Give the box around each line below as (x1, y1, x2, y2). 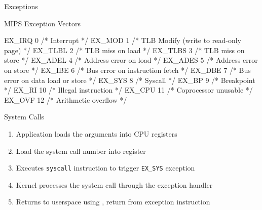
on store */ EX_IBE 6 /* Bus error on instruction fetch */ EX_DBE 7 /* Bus (4, 64, 251, 75)
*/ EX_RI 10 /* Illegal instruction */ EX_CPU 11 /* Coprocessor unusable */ (4, 85, 253, 95)
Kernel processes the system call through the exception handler (16, 179, 213, 190)
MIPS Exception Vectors (4, 18, 81, 28)
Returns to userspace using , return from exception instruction (16, 196, 210, 207)
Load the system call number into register (16, 145, 146, 156)
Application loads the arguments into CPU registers (16, 128, 177, 139)
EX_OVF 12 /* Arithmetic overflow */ (4, 94, 127, 105)
